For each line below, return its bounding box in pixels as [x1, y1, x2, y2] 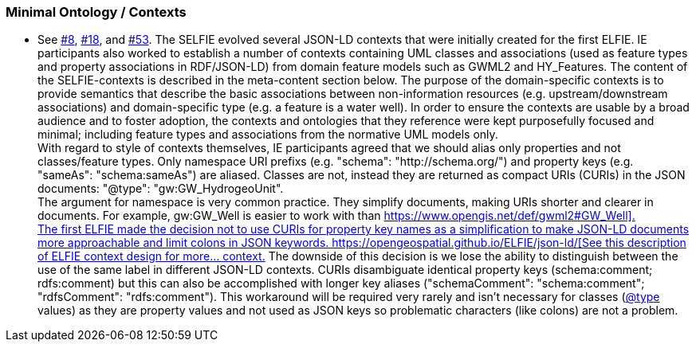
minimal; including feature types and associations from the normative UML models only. [37, 127, 498, 142]
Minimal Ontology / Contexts [6, 4, 187, 20]
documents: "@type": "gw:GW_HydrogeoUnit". [37, 182, 284, 196]
